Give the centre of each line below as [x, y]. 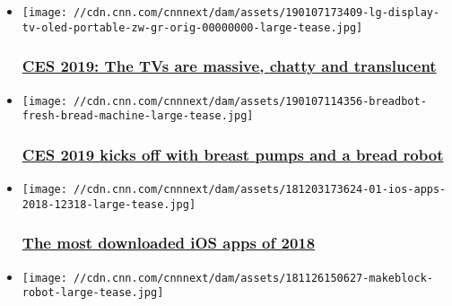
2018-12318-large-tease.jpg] [109, 204]
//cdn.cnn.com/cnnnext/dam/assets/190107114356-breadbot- [250, 101]
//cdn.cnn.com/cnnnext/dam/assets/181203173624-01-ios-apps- [260, 190]
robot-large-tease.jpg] [93, 293]
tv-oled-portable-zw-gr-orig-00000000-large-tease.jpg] [192, 27]
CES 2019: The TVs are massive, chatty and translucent [229, 66]
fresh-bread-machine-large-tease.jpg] [138, 116]
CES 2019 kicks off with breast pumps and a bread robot [233, 154]
